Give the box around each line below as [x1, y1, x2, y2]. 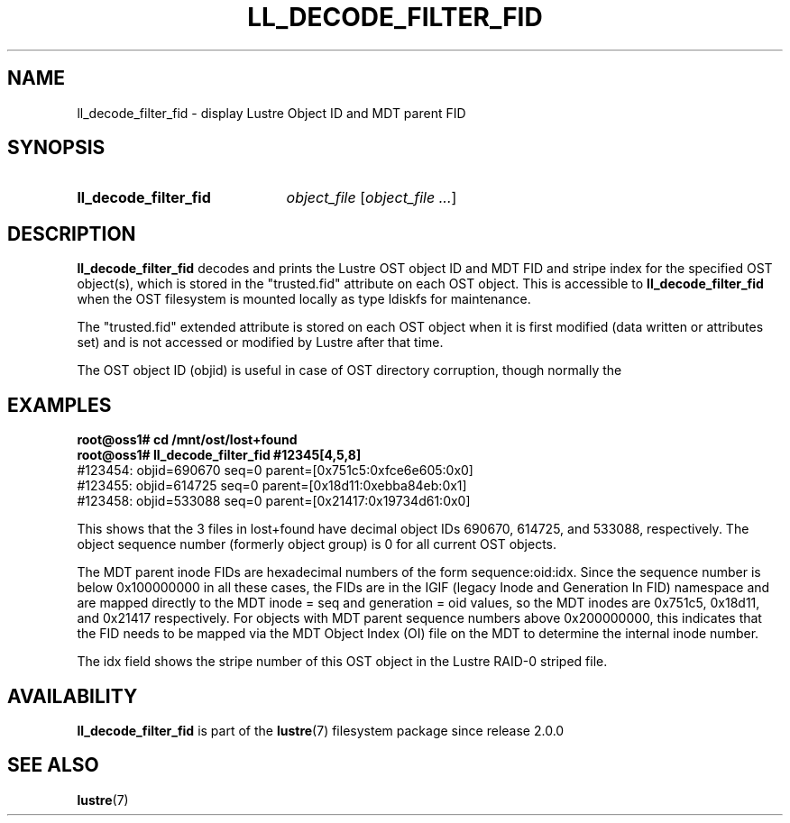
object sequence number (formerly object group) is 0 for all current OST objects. [77, 536, 557, 553]
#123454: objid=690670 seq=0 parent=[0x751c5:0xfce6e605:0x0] [77, 462, 473, 479]
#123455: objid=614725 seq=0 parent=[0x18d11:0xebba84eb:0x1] [77, 478, 467, 494]
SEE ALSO [7, 754, 99, 777]
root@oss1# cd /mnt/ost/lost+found [77, 432, 298, 448]
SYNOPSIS [7, 136, 106, 160]
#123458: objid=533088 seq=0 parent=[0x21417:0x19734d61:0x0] [77, 493, 471, 509]
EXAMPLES [7, 393, 112, 416]
